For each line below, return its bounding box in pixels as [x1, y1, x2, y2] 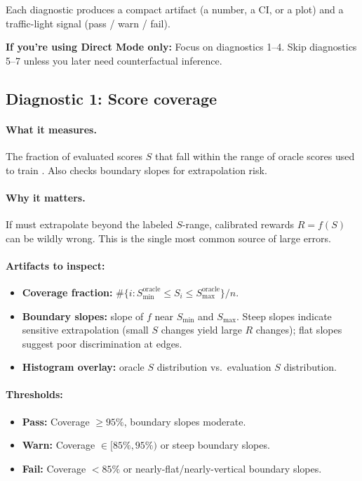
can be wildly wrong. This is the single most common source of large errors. [6, 230, 331, 245]
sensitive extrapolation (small [22, 322, 149, 337]
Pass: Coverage [22, 414, 90, 428]
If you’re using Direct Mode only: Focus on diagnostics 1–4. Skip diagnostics [6, 39, 357, 54]
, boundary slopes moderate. [123, 414, 246, 428]
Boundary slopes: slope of [22, 308, 144, 323]
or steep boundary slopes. [160, 437, 270, 452]
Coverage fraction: [22, 284, 113, 299]
